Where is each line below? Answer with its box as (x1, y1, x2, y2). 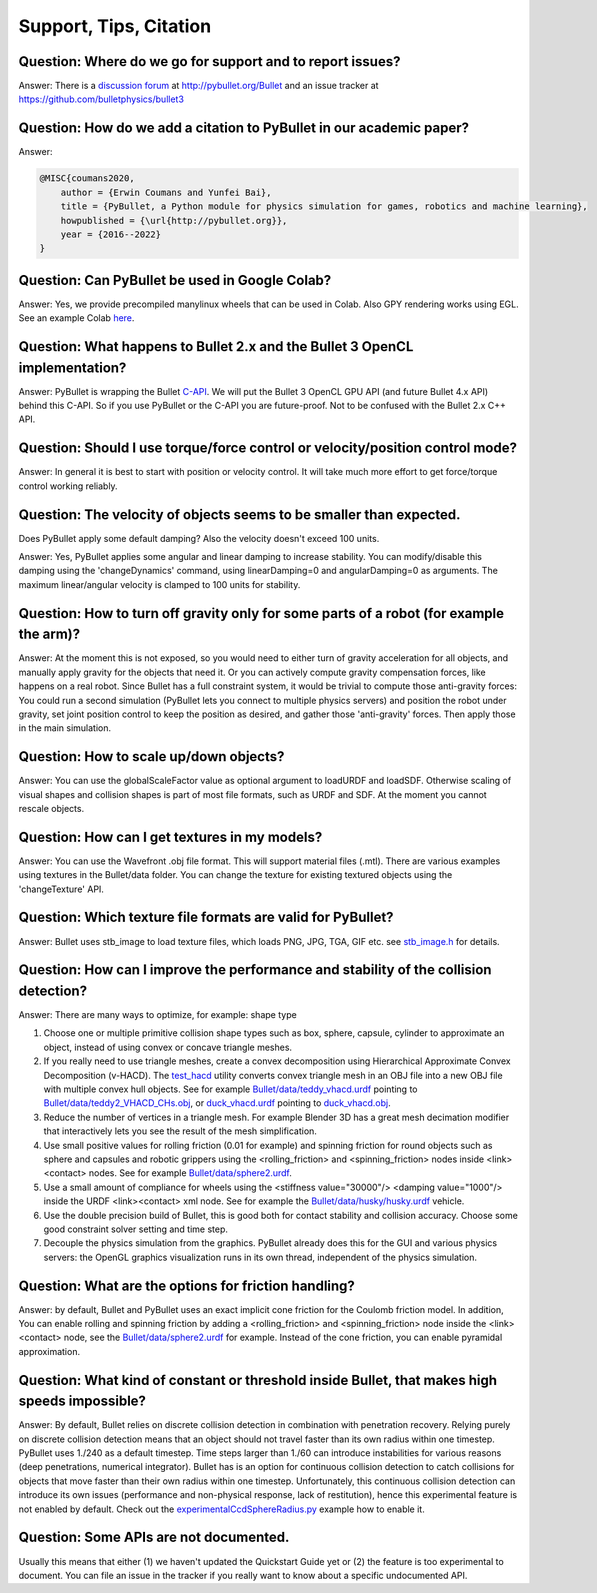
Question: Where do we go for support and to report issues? (18, 53, 401, 70)
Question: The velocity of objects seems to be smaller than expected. (18, 506, 461, 523)
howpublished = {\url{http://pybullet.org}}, (60, 215, 288, 226)
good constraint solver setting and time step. (43, 1223, 229, 1235)
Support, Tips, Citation (18, 15, 212, 37)
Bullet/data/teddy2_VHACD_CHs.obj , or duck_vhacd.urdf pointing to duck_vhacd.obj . (43, 1097, 391, 1109)
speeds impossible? (18, 1393, 147, 1410)
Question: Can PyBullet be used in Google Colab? (18, 271, 332, 289)
